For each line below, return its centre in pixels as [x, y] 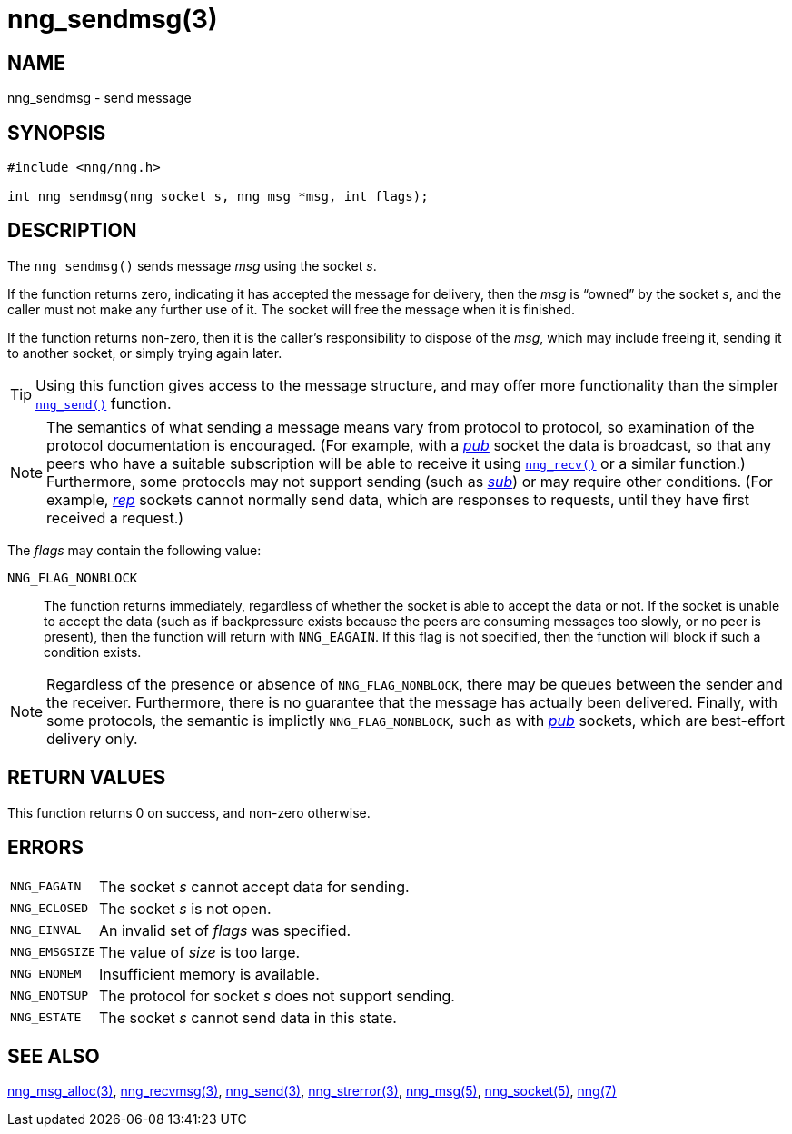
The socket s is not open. [185, 908]
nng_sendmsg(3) [113, 19]
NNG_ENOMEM [46, 974]
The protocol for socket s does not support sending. [277, 995]
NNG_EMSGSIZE [53, 952]
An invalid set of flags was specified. [225, 930]
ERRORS [46, 848]
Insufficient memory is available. [209, 974]
